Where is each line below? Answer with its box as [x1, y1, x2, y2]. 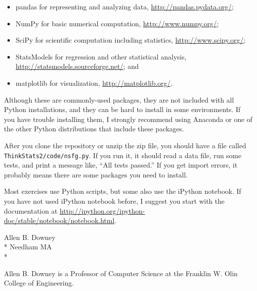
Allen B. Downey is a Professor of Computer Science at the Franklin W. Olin [4, 268, 238, 278]
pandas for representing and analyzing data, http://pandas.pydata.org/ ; [15, 1, 234, 11]
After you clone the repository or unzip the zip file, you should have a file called [4, 140, 246, 150]
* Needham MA [4, 241, 52, 252]
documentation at [4, 205, 58, 216]
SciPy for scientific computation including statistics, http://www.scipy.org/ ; [15, 35, 246, 45]
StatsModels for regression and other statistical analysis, [15, 51, 187, 61]
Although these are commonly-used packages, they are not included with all [4, 94, 234, 105]
